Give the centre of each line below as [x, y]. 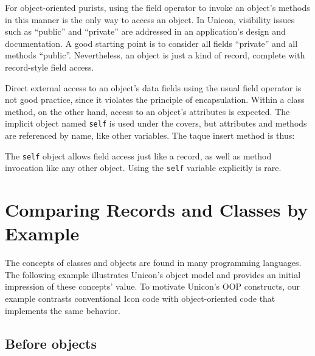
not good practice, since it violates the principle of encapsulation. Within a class [155, 99]
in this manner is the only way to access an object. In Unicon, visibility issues [150, 19]
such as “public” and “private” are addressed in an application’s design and [145, 31]
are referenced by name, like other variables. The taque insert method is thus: [150, 135]
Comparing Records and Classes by [157, 210]
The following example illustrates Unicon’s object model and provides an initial [153, 274]
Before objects [51, 343]
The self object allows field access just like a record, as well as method [138, 155]
